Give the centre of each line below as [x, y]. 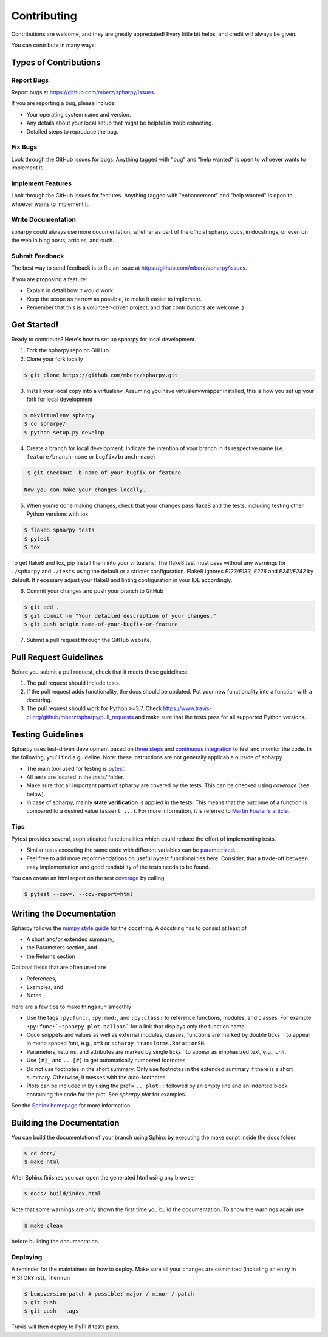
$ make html [42, 1162]
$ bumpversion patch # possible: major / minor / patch [109, 1294]
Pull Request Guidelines [57, 657]
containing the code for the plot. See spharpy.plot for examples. [106, 1094]
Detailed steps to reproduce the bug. [72, 131]
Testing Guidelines [48, 734]
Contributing [44, 16]
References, [42, 979]
